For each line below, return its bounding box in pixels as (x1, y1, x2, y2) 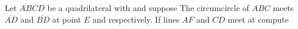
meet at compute (227, 13, 289, 25)
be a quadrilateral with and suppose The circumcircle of (47, 2, 249, 13)
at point (52, 13, 81, 25)
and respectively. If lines (92, 13, 180, 25)
